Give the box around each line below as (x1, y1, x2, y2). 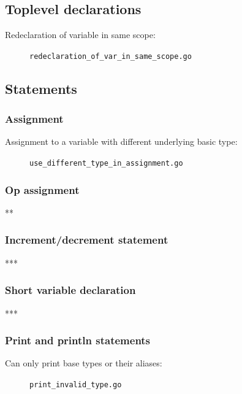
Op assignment (5, 182, 80, 197)
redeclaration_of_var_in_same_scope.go (29, 52, 192, 61)
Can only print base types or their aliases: (5, 357, 162, 369)
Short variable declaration (5, 282, 136, 298)
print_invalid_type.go (29, 380, 122, 389)
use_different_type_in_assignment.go (29, 159, 183, 168)
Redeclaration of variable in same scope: (5, 28, 156, 41)
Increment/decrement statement (5, 232, 168, 247)
